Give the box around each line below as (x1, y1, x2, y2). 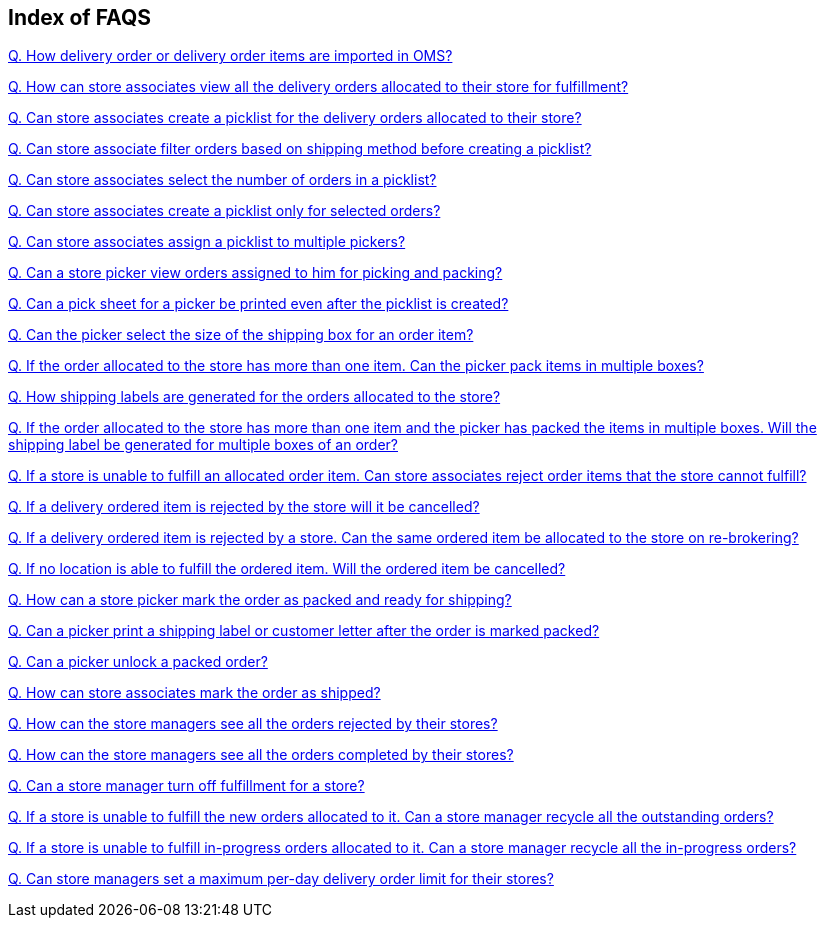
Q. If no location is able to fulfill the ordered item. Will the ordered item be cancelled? (8, 560, 566, 578)
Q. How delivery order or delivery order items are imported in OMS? (8, 47, 453, 65)
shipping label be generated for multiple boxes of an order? (8, 436, 398, 454)
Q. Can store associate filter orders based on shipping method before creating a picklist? (8, 140, 592, 158)
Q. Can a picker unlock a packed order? (8, 653, 268, 671)
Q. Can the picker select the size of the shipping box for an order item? (8, 326, 474, 344)
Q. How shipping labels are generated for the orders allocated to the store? (8, 388, 501, 406)
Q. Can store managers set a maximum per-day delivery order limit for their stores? (8, 870, 554, 888)
